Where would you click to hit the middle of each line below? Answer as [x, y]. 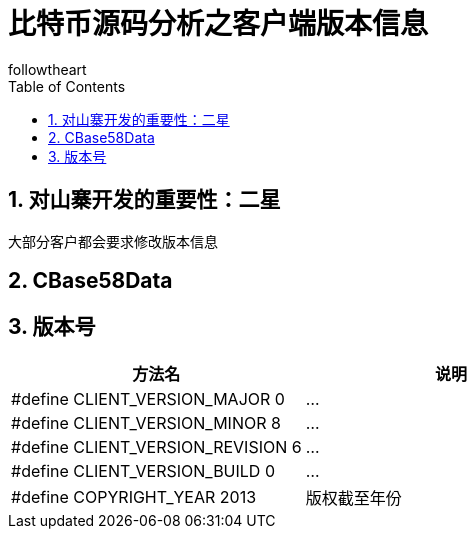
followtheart [47, 69]
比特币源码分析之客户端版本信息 [218, 24]
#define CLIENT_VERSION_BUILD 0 [143, 470]
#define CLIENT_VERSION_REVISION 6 [156, 446]
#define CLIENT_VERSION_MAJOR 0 [148, 398]
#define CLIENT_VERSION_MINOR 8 [146, 422]
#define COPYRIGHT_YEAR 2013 [134, 496]
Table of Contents [67, 86]
